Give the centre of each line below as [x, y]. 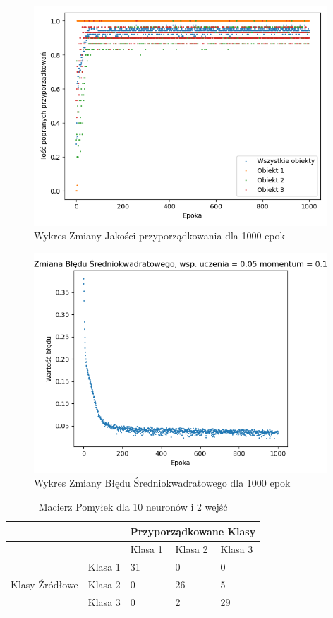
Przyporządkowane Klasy [193, 531]
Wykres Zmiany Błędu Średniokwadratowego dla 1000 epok [162, 483]
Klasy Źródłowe [44, 584]
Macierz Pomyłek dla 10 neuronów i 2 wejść [133, 506]
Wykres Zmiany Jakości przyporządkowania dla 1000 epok [159, 236]
